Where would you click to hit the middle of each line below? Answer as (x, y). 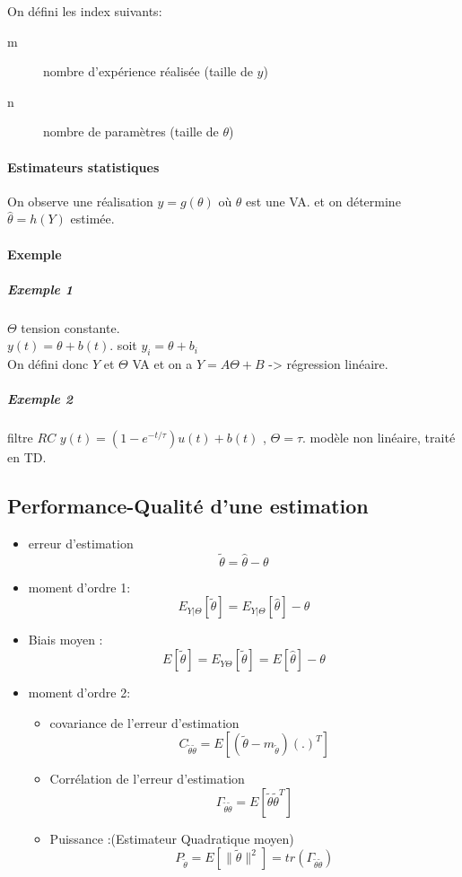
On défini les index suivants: (85, 11)
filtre (20, 438)
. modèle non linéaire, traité (379, 438)
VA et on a (162, 364)
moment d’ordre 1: (79, 587)
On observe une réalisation (80, 201)
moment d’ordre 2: (79, 693)
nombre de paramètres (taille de (131, 132)
